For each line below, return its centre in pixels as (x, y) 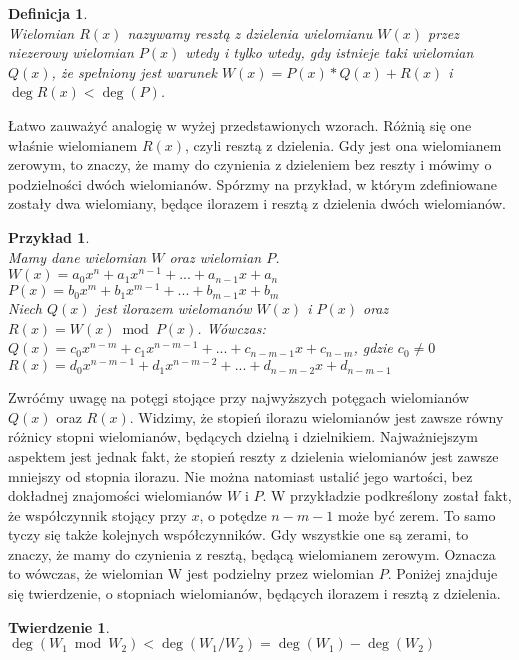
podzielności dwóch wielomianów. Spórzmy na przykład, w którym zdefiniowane (253, 183)
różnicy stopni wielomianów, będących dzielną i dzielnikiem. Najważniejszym (243, 436)
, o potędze (233, 514)
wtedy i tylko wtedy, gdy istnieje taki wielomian (329, 52)
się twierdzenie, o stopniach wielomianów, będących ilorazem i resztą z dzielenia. (254, 593)
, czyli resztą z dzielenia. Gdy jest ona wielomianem (343, 144)
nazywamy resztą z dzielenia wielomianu (250, 32)
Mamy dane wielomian (77, 256)
